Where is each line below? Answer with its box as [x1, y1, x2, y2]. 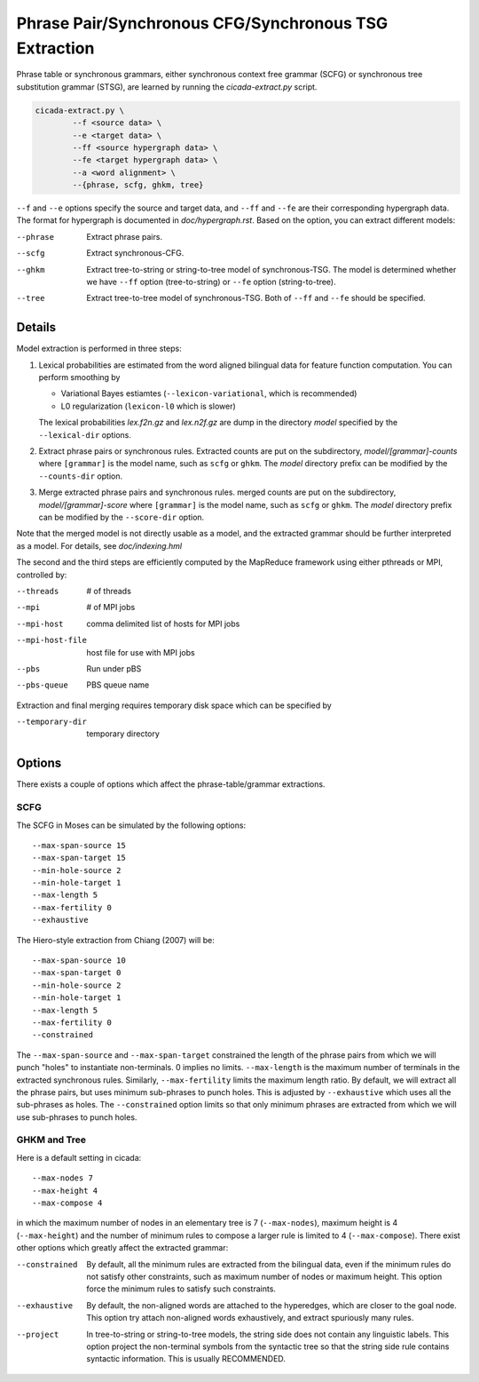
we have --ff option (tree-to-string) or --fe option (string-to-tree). [86, 276, 336, 287]
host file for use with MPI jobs [86, 647, 195, 657]
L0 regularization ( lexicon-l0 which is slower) [60, 401, 237, 411]
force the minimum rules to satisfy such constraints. [86, 1283, 277, 1294]
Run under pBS [86, 663, 142, 674]
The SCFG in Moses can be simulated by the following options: [16, 820, 247, 830]
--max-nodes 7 [32, 1173, 93, 1183]
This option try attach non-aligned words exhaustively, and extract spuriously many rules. [86, 1313, 414, 1323]
